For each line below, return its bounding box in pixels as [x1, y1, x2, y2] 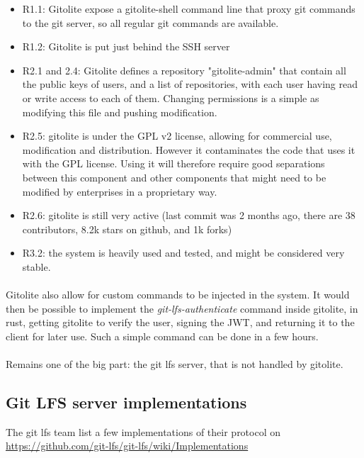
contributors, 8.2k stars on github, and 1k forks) [22, 221, 232, 236]
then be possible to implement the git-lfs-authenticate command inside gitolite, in [6, 301, 358, 315]
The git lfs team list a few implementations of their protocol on [6, 424, 281, 439]
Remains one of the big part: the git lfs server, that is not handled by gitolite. [6, 357, 343, 372]
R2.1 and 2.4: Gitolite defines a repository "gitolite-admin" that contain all [22, 62, 346, 77]
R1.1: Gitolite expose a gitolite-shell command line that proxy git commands [22, 1, 356, 16]
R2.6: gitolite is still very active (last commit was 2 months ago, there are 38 [22, 208, 356, 223]
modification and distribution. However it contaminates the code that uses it [22, 142, 356, 157]
